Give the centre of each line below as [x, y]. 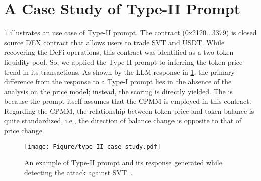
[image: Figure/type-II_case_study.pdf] [93, 147]
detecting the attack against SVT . [78, 172]
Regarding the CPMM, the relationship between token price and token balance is [129, 111]
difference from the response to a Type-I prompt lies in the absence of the [118, 81]
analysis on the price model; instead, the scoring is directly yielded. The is [118, 91]
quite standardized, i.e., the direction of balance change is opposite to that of [123, 121]
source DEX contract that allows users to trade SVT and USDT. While [114, 42]
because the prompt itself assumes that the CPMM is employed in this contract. [128, 101]
